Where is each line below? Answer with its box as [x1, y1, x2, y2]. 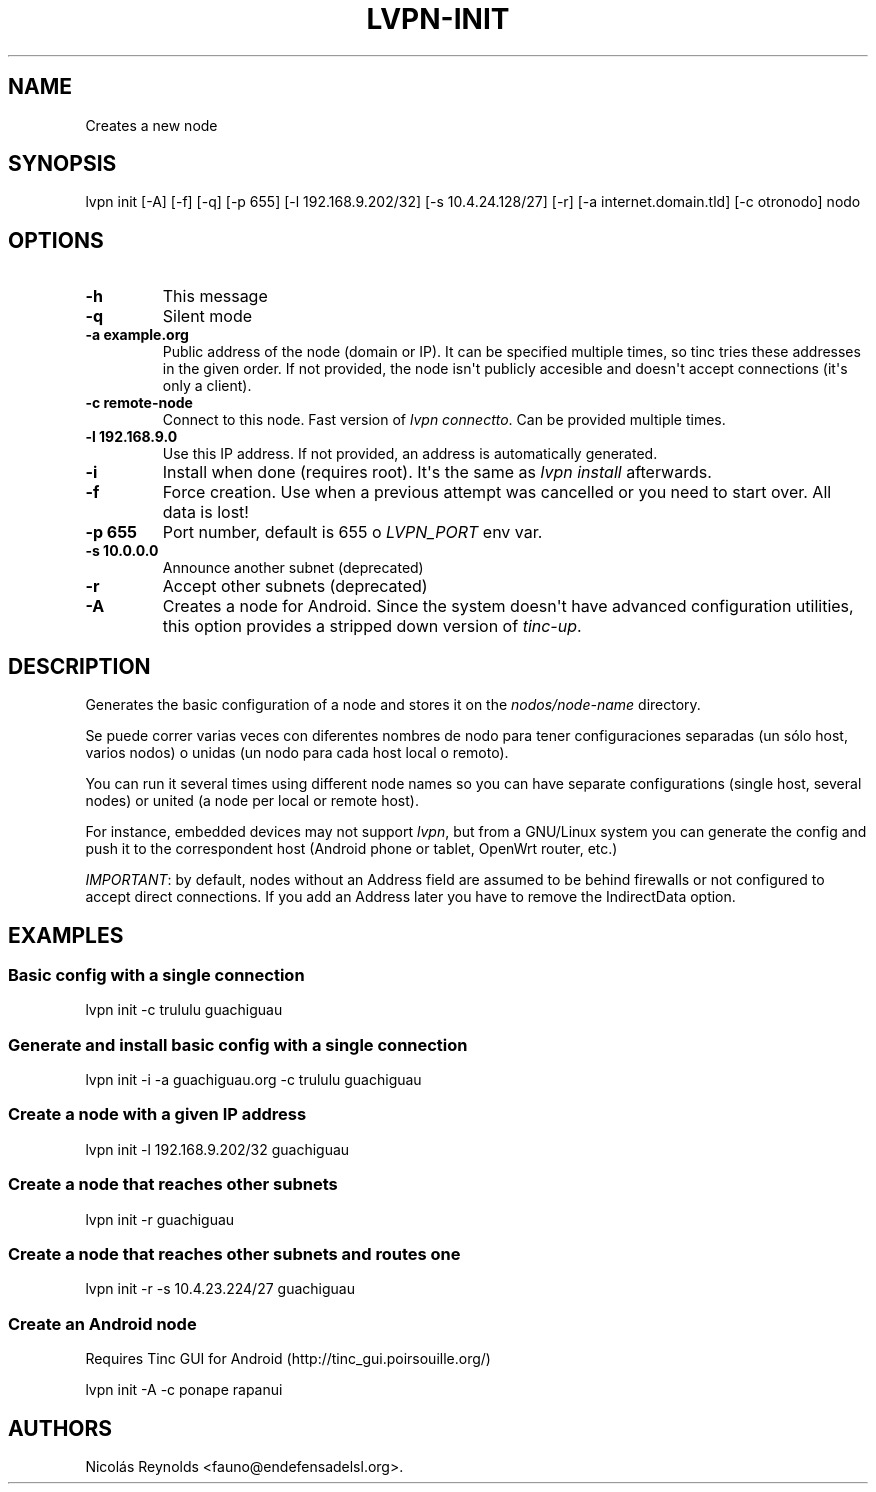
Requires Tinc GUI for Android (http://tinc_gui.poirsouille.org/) [85, 1350, 491, 1368]
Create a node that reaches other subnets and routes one [8, 1243, 461, 1264]
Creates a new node [85, 116, 218, 134]
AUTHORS [8, 1415, 113, 1441]
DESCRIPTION [8, 653, 151, 679]
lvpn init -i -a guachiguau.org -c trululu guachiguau [85, 1071, 422, 1089]
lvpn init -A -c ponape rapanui [85, 1381, 283, 1399]
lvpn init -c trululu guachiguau [85, 1001, 283, 1019]
